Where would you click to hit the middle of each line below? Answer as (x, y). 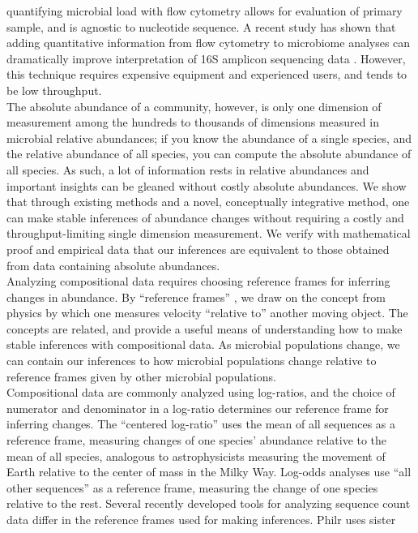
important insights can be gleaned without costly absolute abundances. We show (207, 185)
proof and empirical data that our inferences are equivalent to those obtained (198, 249)
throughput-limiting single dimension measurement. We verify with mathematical (209, 233)
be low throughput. (54, 90)
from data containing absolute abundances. (113, 265)
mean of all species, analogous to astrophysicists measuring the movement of (196, 456)
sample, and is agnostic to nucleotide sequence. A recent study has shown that (201, 26)
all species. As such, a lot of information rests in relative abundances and (188, 169)
